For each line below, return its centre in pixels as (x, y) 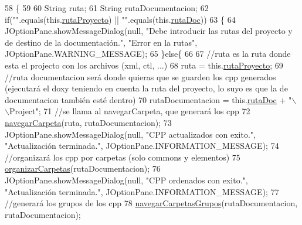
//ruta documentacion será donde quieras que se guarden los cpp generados (140, 76)
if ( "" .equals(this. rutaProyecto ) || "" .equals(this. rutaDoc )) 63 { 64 (120, 19)
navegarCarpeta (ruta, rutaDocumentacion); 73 (88, 122)
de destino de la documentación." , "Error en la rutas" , (101, 42)
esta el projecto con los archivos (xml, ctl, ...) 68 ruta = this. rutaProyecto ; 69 (144, 65)
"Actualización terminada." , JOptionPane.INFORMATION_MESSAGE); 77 (142, 191)
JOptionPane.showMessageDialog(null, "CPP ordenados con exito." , (126, 180)
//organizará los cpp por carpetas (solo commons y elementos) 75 (123, 157)
